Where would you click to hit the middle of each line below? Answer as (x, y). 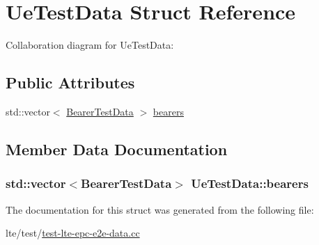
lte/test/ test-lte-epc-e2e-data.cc (73, 233)
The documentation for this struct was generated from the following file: (160, 209)
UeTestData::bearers (250, 183)
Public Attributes (70, 82)
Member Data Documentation (117, 149)
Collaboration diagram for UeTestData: (90, 45)
